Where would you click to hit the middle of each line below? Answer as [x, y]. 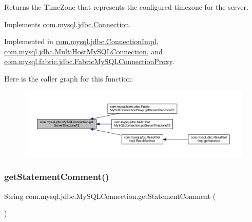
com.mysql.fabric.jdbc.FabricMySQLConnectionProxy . [89, 61]
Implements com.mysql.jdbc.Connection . [68, 24]
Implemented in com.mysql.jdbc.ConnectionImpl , [81, 41]
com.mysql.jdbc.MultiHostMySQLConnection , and [83, 51]
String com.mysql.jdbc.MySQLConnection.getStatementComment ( [110, 196]
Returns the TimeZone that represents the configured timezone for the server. [126, 7]
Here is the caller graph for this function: [69, 78]
